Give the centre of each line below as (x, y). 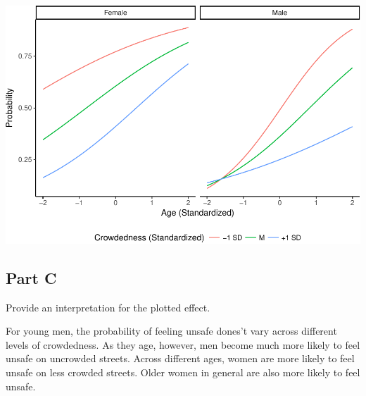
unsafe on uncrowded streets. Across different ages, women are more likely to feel (180, 358)
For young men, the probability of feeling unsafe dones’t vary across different (171, 331)
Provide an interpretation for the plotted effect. (108, 307)
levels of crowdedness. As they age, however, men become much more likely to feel (183, 344)
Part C (31, 277)
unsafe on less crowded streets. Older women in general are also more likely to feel (183, 372)
